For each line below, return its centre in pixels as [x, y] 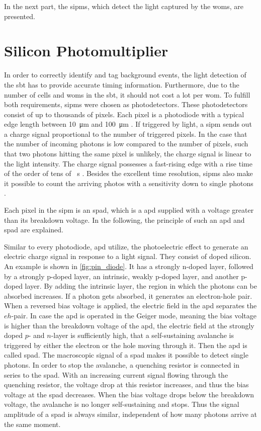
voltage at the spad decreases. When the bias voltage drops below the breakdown [129, 394]
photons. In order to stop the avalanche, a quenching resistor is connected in [122, 364]
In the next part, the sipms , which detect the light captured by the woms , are [124, 6]
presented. [20, 16]
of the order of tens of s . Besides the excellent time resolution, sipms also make [128, 173]
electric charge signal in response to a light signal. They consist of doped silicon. [128, 256]
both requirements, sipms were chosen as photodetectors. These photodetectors [126, 104]
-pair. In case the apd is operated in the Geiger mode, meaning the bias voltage [134, 315]
